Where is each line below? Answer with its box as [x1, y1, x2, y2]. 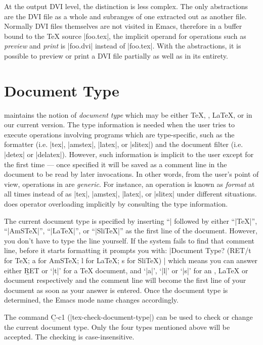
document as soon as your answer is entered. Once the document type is [4, 284, 228, 295]
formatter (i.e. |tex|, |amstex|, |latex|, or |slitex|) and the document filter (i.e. [4, 139, 243, 150]
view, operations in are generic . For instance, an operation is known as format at [4, 178, 255, 189]
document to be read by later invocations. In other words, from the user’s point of [4, 169, 259, 179]
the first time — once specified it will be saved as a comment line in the [4, 159, 227, 169]
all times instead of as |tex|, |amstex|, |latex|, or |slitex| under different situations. [4, 188, 257, 199]
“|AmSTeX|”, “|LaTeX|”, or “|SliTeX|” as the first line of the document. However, [4, 225, 257, 236]
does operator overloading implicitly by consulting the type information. [4, 199, 228, 209]
